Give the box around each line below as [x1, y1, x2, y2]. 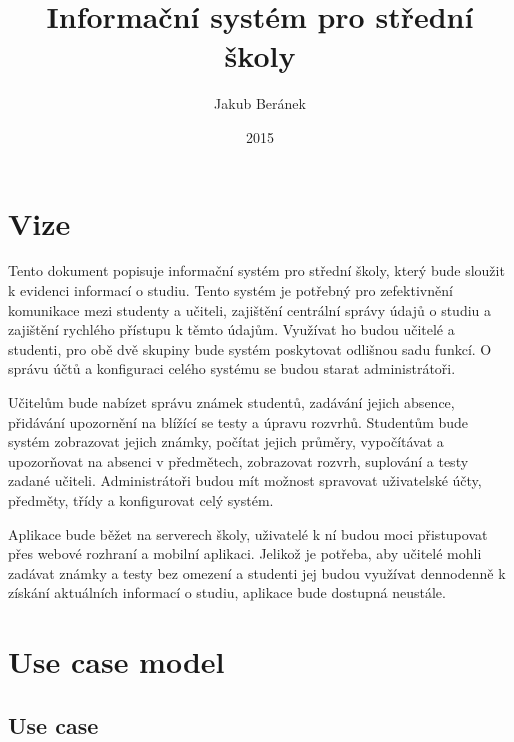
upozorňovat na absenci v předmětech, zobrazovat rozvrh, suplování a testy [8, 450, 469, 471]
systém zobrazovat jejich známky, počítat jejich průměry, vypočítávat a [8, 431, 444, 452]
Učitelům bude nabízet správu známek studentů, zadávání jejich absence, [8, 392, 455, 412]
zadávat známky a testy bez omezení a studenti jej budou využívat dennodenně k [8, 562, 506, 583]
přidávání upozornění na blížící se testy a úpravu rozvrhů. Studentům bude [8, 411, 469, 432]
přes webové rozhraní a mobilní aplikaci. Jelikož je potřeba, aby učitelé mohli [8, 543, 482, 564]
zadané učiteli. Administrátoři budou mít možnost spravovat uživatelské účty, [8, 470, 482, 491]
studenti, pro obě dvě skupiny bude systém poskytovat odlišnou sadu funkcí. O [8, 338, 492, 359]
